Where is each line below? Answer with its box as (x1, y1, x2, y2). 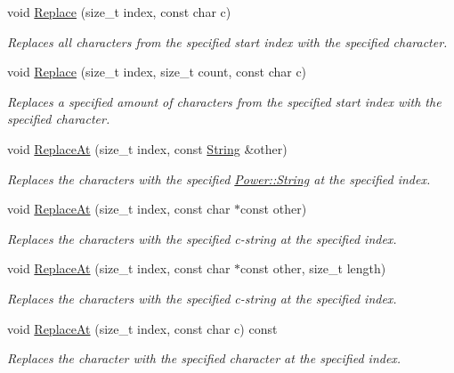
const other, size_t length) (240, 259, 386, 278)
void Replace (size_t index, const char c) (7, 3, 231, 20)
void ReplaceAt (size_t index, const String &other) (7, 139, 288, 158)
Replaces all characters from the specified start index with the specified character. (7, 32, 448, 51)
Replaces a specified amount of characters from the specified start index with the (7, 92, 442, 110)
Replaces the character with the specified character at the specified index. (7, 349, 401, 368)
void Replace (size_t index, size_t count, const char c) (7, 62, 307, 81)
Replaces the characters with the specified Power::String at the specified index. (7, 169, 431, 188)
